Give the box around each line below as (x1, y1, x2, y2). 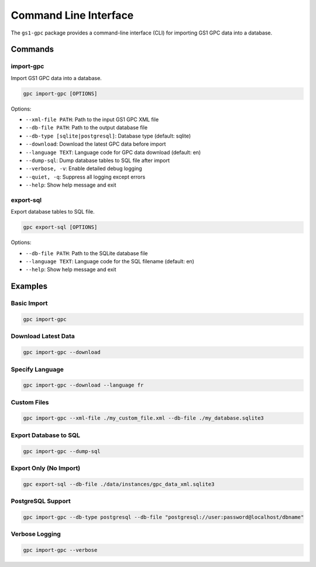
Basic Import (11, 299, 48, 307)
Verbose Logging (11, 530, 61, 538)
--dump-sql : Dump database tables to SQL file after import (25, 157, 170, 164)
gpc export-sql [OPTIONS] (23, 224, 98, 231)
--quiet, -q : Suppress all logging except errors (25, 173, 146, 180)
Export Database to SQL (11, 431, 80, 439)
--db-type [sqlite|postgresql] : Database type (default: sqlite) (25, 132, 191, 139)
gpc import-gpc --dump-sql (23, 448, 101, 455)
